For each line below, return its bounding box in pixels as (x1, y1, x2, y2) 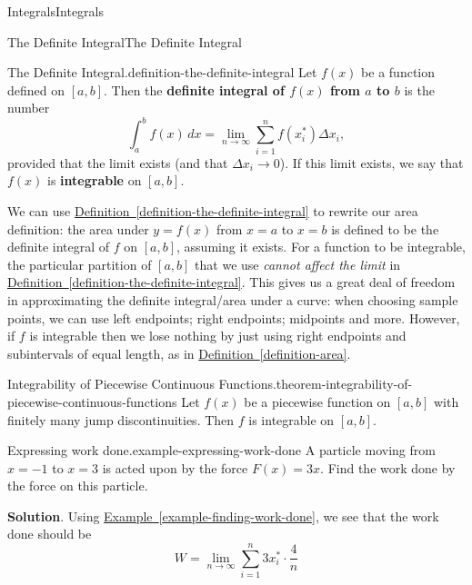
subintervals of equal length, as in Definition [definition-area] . (7, 343, 351, 362)
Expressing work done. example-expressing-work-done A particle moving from (7, 441, 436, 460)
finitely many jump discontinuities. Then (7, 410, 235, 429)
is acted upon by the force (102, 458, 248, 477)
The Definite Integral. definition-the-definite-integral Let (7, 63, 317, 82)
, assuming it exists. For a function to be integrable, (176, 237, 466, 256)
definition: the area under (7, 219, 149, 238)
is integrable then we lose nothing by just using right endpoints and (29, 326, 407, 345)
